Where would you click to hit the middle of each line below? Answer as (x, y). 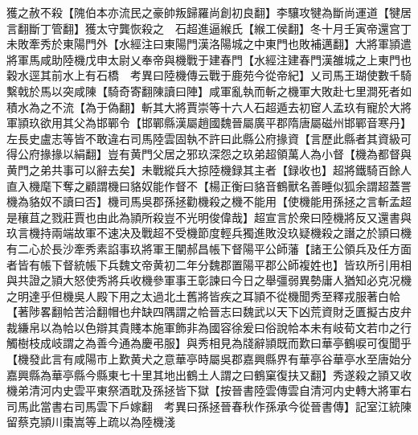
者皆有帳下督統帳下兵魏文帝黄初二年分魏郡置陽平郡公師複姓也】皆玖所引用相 (209, 264)
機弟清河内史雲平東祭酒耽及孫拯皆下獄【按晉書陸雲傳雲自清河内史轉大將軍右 (209, 390)
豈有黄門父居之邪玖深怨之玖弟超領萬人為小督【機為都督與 (259, 154)
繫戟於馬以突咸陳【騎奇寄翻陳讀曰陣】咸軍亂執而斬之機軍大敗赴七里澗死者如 (209, 90)
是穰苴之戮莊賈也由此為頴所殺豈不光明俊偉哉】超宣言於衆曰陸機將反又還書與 (209, 217)
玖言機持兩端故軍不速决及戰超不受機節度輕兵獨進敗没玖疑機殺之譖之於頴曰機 (209, 233)
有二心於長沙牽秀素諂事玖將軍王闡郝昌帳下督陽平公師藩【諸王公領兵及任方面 (209, 248)
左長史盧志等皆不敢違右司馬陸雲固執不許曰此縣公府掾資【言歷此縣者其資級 (203, 138)
